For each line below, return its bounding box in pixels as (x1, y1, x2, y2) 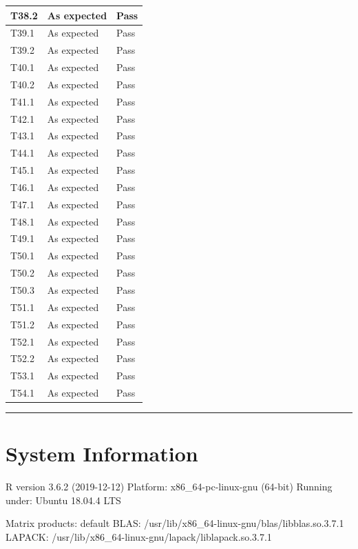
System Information (6, 439, 198, 468)
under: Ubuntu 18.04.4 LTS (6, 492, 121, 507)
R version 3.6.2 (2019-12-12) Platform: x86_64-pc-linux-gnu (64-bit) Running (6, 479, 333, 494)
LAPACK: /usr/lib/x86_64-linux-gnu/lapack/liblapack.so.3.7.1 (6, 530, 272, 544)
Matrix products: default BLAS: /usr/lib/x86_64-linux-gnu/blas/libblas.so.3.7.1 (6, 516, 344, 530)
